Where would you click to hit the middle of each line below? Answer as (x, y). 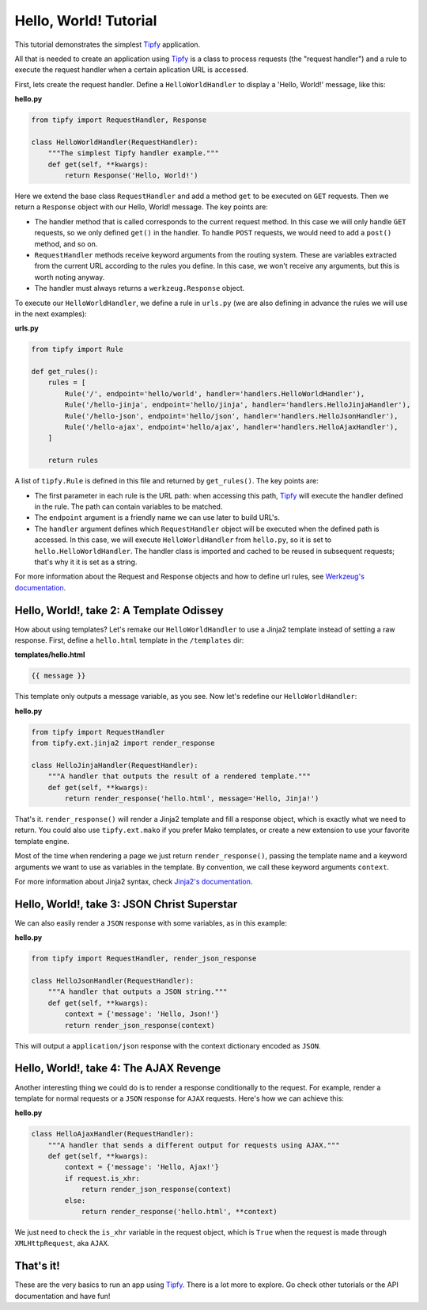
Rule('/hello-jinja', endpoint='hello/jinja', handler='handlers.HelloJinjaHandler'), (238, 405)
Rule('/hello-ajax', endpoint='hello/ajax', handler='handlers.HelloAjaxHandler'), (231, 427)
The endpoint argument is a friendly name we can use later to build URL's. (157, 518)
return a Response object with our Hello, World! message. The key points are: (141, 207)
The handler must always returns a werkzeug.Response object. (140, 288)
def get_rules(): (65, 372)
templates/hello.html (50, 655)
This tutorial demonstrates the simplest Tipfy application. (108, 44)
